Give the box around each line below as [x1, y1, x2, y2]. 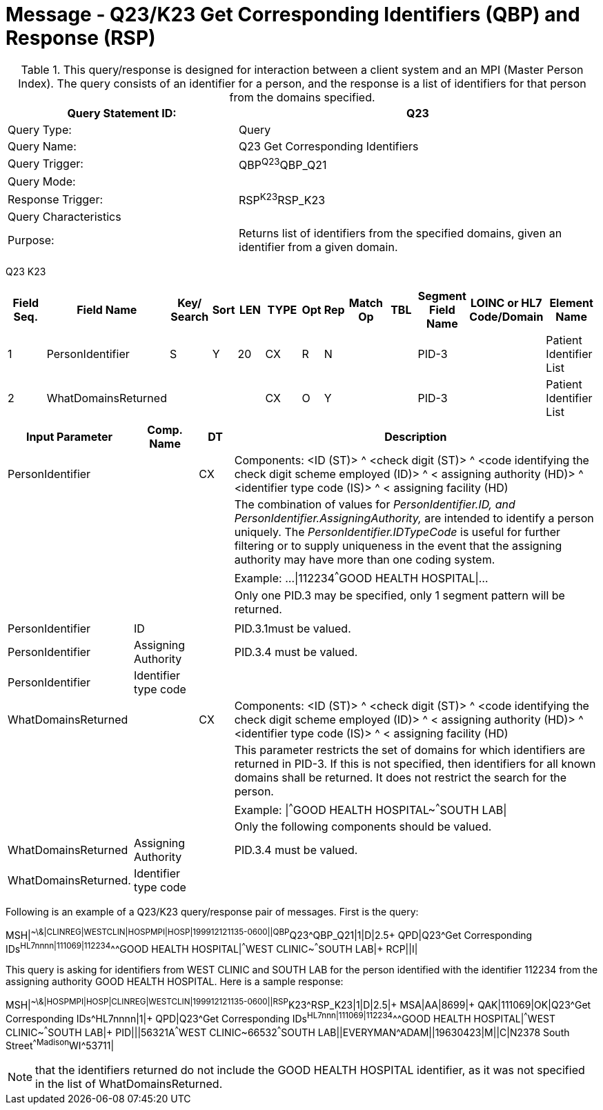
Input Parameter [26, 430, 112, 444]
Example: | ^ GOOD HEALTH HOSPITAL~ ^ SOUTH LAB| [234, 800, 507, 817]
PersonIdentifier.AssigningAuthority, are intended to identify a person [234, 511, 594, 526]
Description [384, 430, 447, 444]
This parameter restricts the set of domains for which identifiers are [234, 742, 586, 757]
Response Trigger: [8, 192, 103, 206]
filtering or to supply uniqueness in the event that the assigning [234, 539, 562, 553]
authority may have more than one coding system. [234, 553, 495, 567]
